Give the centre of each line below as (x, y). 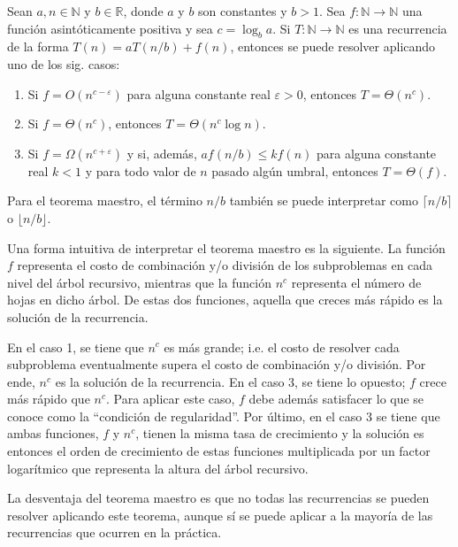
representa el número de (356, 282)
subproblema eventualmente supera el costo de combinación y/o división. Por (217, 364)
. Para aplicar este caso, (170, 399)
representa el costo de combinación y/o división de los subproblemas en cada (225, 265)
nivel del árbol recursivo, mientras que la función (139, 282)
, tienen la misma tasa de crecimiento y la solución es (280, 433)
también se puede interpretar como (324, 200)
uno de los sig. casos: (64, 63)
